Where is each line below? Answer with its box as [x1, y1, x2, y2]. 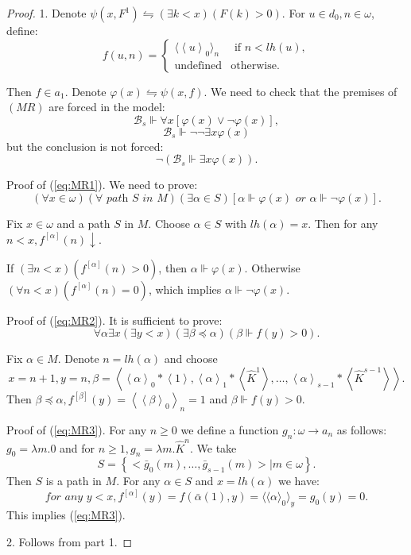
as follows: [336, 421, 387, 437]
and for [60, 439, 95, 456]
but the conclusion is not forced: [6, 137, 164, 154]
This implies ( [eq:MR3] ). [6, 507, 126, 523]
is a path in [45, 472, 102, 489]
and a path [56, 214, 111, 231]
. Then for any [308, 214, 378, 231]
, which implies [148, 280, 222, 297]
